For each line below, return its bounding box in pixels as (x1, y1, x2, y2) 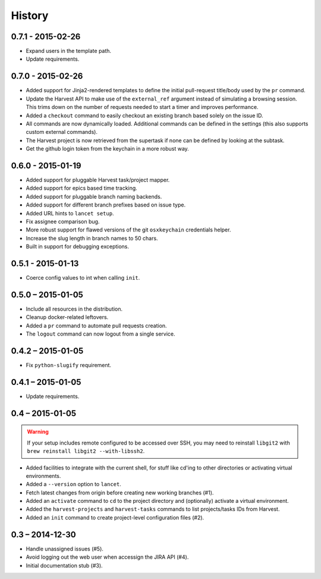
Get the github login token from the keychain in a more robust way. (26, 145, 190, 152)
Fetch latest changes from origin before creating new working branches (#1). (26, 489, 214, 496)
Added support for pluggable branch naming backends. (26, 193, 162, 200)
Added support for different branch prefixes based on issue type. (26, 201, 186, 208)
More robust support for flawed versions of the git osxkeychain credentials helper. (26, 226, 231, 233)
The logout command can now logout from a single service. (26, 330, 175, 337)
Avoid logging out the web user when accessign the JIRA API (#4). (26, 553, 189, 561)
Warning (27, 428, 49, 436)
